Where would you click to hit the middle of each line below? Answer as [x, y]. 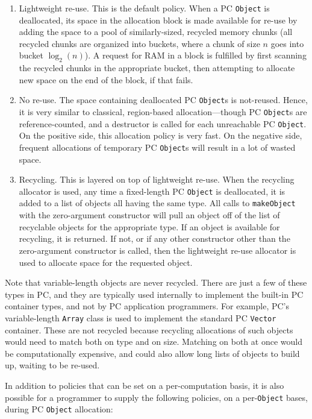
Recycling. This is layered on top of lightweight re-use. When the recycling [157, 179]
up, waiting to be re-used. [52, 365]
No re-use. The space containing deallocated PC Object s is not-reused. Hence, [163, 100]
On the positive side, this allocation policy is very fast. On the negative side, [161, 135]
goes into [287, 43]
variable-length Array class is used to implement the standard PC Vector [141, 317]
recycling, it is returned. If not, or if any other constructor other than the [154, 238]
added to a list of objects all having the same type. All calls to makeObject [157, 203]
